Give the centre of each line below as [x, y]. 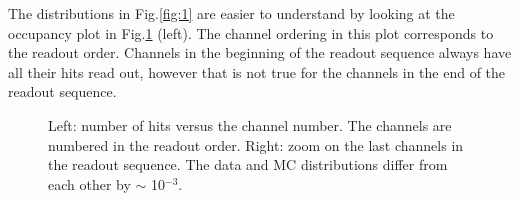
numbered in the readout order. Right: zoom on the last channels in [256, 144]
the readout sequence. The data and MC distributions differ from [248, 164]
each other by [89, 183]
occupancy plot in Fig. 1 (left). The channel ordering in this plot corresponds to [251, 32]
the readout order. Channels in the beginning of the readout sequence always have [260, 52]
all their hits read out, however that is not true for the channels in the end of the [257, 71]
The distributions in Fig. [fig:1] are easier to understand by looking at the [231, 13]
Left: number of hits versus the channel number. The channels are [250, 124]
